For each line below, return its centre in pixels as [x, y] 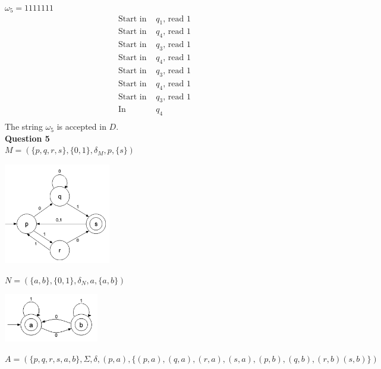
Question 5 [27, 138]
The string [24, 126]
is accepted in [81, 126]
